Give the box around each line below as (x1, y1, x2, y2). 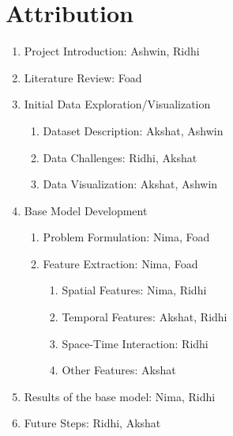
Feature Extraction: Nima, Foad (43, 255, 198, 271)
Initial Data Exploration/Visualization (24, 96, 211, 112)
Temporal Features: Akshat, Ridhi (62, 309, 227, 325)
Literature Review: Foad (24, 69, 142, 85)
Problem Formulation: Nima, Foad (43, 229, 210, 245)
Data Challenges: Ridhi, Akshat (43, 149, 197, 165)
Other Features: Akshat (62, 362, 176, 378)
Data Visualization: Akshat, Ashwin (43, 176, 218, 192)
